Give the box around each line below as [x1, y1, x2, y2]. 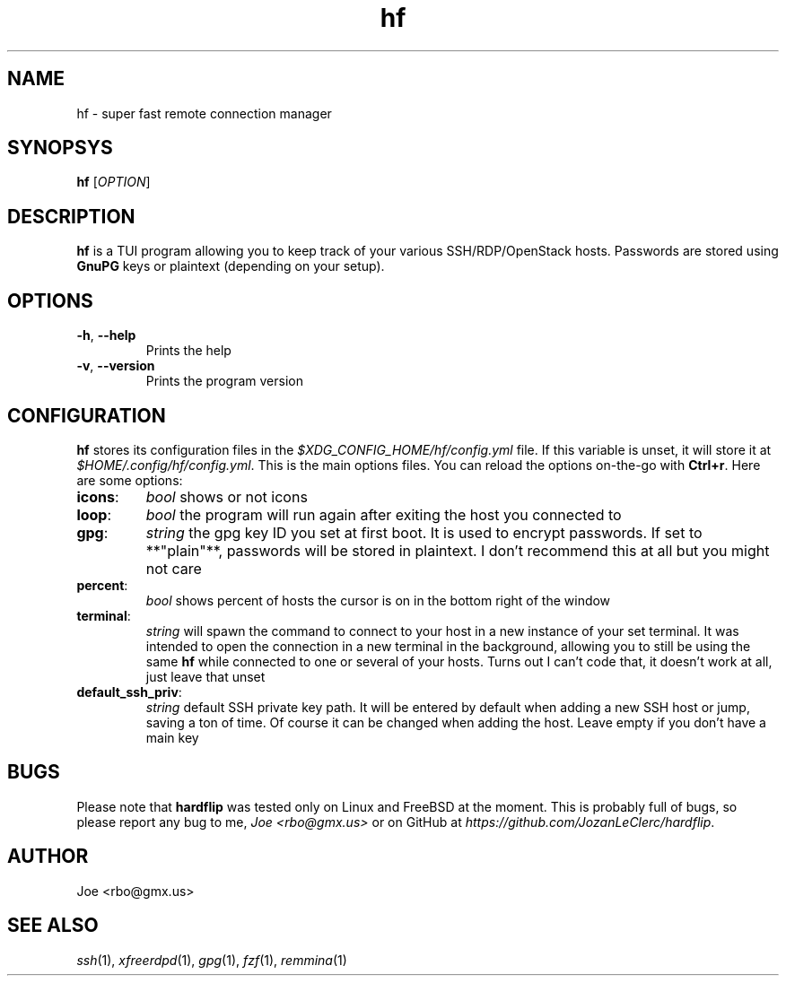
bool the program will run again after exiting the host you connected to [145, 505, 622, 524]
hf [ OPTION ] [76, 174, 151, 190]
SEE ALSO [7, 914, 99, 937]
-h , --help [76, 327, 136, 344]
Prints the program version [145, 373, 303, 389]
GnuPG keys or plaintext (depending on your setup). [76, 258, 385, 274]
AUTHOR [7, 845, 89, 868]
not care [145, 559, 202, 578]
